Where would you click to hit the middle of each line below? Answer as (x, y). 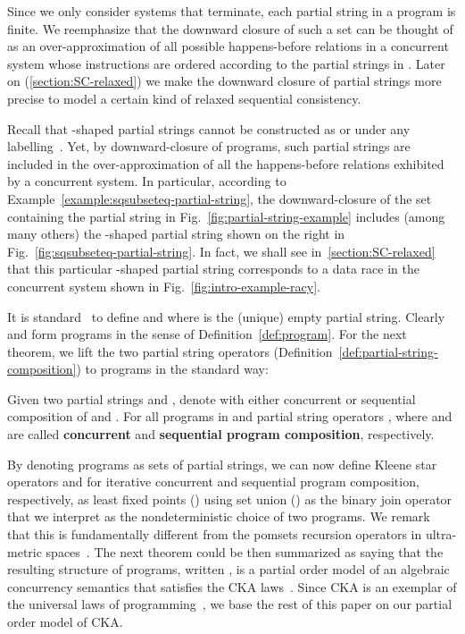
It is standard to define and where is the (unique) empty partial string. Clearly (226, 316)
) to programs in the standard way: (172, 369)
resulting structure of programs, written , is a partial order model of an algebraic (228, 569)
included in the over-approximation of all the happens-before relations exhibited (226, 163)
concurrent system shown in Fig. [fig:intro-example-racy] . (164, 286)
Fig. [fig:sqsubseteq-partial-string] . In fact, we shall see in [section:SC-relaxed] (221, 251)
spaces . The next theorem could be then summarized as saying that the (245, 551)
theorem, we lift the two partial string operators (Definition (170, 351)
